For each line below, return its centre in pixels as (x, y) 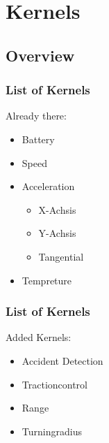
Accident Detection (62, 360)
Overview (40, 55)
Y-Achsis (57, 233)
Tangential (61, 256)
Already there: (36, 116)
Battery (38, 139)
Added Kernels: (39, 337)
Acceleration (48, 186)
